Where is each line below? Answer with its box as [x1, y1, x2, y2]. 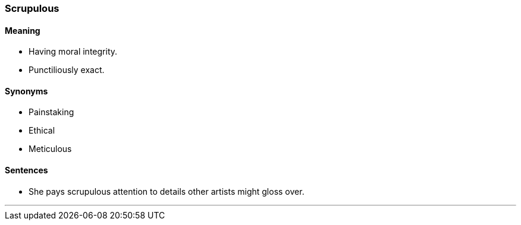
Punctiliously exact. [29, 65, 105, 75]
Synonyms [5, 85, 48, 96]
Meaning [5, 25, 40, 36]
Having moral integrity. [29, 46, 118, 57]
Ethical [29, 125, 55, 136]
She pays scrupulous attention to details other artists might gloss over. [29, 186, 305, 197]
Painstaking [29, 107, 74, 118]
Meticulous [29, 144, 72, 154]
